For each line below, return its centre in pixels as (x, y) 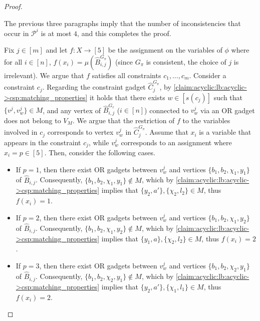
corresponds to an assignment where (176, 142)
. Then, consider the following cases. (100, 152)
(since (124, 61)
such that (228, 97)
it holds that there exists (127, 97)
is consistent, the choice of (186, 61)
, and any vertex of (72, 110)
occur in (17, 33)
